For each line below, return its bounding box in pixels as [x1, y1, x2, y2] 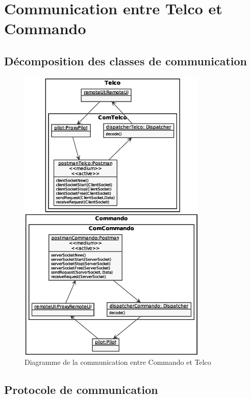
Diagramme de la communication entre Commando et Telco [24, 356, 211, 367]
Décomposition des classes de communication [4, 53, 247, 68]
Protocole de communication [4, 381, 158, 397]
